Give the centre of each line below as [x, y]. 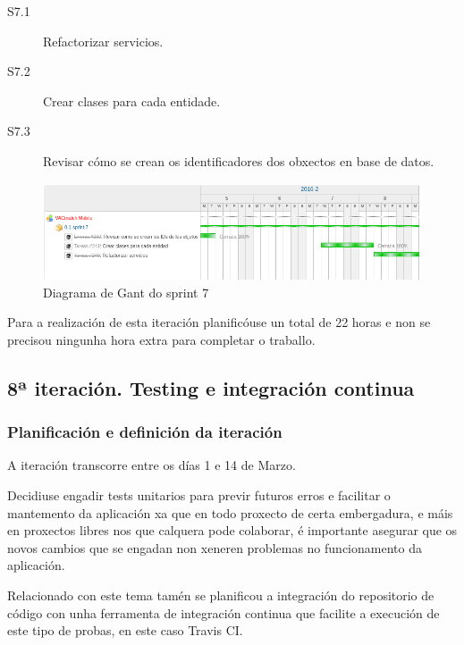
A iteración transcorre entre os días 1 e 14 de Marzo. [152, 465]
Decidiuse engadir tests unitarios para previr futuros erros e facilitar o [199, 495]
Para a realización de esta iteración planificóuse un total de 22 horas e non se [219, 322]
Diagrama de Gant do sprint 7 [126, 292]
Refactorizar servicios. [103, 41]
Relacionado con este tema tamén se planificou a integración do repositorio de [221, 595]
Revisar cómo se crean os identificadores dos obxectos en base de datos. [239, 160]
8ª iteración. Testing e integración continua [211, 387]
